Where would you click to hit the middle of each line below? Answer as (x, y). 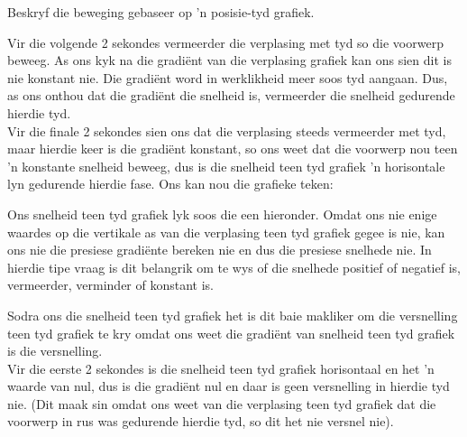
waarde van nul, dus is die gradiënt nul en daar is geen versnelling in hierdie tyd (229, 386)
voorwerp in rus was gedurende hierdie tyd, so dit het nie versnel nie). (201, 421)
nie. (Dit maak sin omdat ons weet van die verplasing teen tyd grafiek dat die (222, 403)
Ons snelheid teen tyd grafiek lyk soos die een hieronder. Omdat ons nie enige (222, 214)
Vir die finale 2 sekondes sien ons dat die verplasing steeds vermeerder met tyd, (227, 130)
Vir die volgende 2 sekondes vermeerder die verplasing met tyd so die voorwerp (225, 42)
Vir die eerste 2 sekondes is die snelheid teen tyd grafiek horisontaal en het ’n (221, 368)
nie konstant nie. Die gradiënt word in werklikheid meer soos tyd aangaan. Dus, (228, 77)
